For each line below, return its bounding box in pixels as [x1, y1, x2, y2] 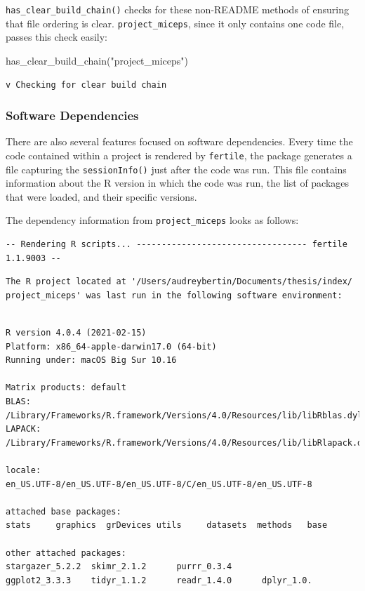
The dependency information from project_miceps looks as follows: [6, 213, 299, 227]
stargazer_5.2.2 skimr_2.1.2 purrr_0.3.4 [6, 562, 232, 572]
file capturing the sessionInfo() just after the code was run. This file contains [6, 161, 347, 176]
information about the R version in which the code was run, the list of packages [6, 175, 350, 190]
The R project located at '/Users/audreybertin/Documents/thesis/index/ [6, 277, 352, 287]
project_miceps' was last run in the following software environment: [6, 290, 343, 300]
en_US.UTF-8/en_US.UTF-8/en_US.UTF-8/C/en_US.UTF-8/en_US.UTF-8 [6, 479, 312, 489]
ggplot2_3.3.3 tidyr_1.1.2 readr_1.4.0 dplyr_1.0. [6, 575, 312, 585]
